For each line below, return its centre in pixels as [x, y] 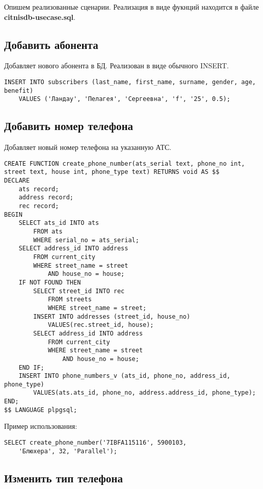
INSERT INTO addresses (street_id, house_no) [112, 316]
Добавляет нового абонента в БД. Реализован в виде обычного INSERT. [116, 66]
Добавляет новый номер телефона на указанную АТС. [88, 147]
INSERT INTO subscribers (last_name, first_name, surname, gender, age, [130, 82]
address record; [46, 198]
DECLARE [17, 181]
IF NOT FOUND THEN [50, 282]
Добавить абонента [51, 44]
